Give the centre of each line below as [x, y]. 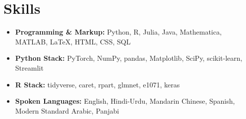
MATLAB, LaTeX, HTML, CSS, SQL [73, 41]
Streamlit [29, 67]
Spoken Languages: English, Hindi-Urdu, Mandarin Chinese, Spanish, [125, 101]
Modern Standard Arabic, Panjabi [67, 110]
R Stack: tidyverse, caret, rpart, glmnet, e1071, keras [97, 84]
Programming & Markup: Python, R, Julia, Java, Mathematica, [118, 32]
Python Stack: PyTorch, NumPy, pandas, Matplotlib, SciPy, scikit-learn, [129, 58]
